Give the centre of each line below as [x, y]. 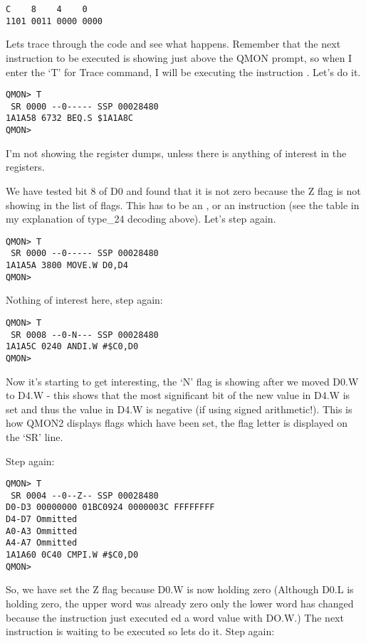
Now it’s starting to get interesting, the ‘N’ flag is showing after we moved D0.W [182, 381]
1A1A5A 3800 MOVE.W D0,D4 [67, 265]
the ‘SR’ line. [35, 436]
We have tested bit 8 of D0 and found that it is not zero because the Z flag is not [183, 190]
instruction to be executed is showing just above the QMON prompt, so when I [179, 57]
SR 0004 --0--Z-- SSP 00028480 [85, 495]
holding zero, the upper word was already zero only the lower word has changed [180, 603]
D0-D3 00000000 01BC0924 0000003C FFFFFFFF [110, 508]
